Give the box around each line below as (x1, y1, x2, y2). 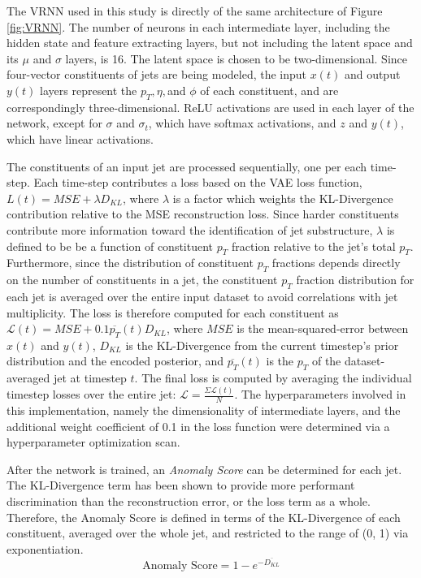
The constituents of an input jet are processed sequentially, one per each (7, 157, 367, 175)
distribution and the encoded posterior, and (7, 352, 224, 369)
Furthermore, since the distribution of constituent (7, 254, 254, 271)
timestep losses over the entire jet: (7, 386, 176, 403)
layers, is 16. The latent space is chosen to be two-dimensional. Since (65, 50, 407, 67)
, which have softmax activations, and (148, 114, 336, 132)
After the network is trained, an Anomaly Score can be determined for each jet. (7, 460, 402, 477)
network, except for (7, 114, 102, 132)
